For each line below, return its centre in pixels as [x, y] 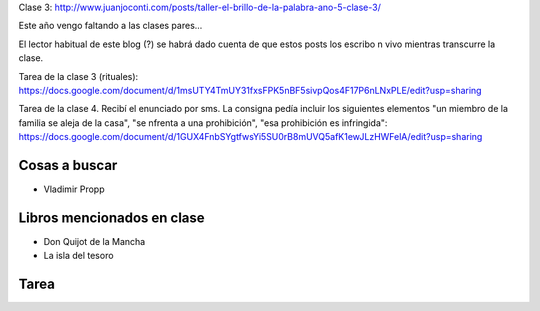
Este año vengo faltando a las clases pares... [110, 26]
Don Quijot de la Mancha [94, 241]
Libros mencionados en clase [111, 217]
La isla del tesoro [78, 256]
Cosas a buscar [68, 165]
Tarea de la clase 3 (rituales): [78, 76]
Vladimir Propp [74, 189]
